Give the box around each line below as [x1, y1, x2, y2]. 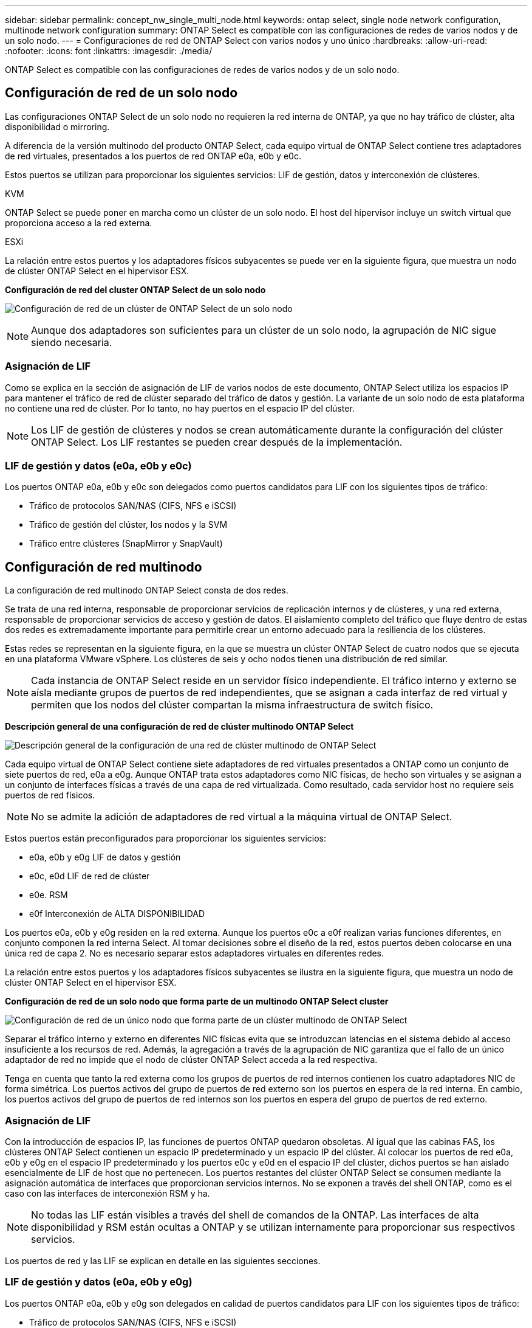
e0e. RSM [29, 890, 68, 901]
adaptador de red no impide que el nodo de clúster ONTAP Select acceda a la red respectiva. [5, 1054, 378, 1065]
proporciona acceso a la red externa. [5, 217, 152, 228]
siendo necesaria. [31, 336, 112, 348]
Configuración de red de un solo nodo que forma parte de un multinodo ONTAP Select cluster [5, 996, 389, 1007]
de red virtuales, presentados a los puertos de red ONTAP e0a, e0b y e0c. [5, 150, 301, 161]
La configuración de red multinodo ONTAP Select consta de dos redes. [5, 585, 288, 596]
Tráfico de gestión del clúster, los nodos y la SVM [29, 519, 228, 530]
